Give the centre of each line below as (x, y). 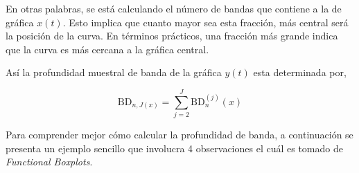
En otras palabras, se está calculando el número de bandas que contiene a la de (174, 8)
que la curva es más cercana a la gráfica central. (107, 49)
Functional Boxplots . (49, 162)
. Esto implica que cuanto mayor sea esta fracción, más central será (205, 22)
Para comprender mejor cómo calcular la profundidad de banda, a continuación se (179, 135)
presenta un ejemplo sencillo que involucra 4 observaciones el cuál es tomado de (174, 148)
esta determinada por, (300, 72)
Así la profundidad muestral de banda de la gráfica (114, 72)
